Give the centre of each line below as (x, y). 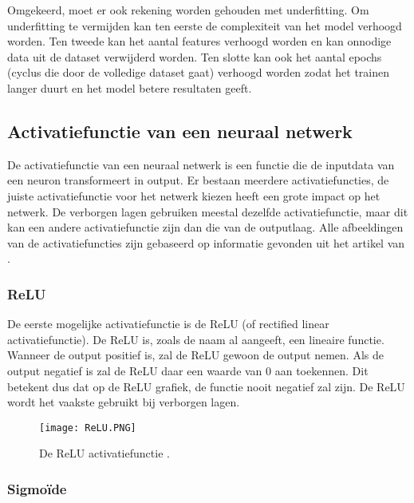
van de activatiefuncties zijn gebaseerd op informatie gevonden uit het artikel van (206, 242)
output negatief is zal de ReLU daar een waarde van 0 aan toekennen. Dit (188, 370)
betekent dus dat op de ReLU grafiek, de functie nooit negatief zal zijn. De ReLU (206, 386)
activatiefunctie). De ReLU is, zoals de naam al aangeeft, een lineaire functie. (196, 339)
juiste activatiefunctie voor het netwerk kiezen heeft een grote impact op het (194, 195)
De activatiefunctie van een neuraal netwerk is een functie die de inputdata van (201, 164)
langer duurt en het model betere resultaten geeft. (130, 87)
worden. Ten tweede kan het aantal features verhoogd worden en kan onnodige (199, 41)
